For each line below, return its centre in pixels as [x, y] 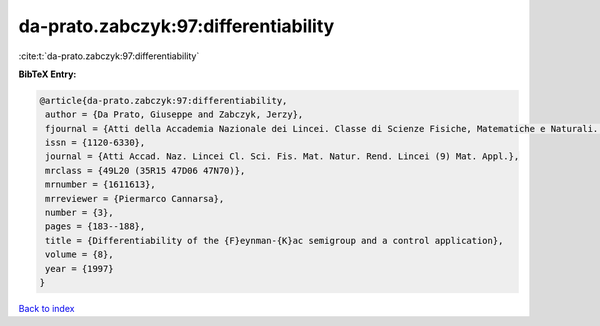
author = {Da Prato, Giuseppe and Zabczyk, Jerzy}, [174, 114]
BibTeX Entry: [47, 74]
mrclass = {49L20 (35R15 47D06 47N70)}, [145, 170]
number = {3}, [79, 213]
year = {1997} [79, 268]
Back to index [46, 308]
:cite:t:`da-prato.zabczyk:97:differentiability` [109, 56]
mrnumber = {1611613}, [101, 184]
